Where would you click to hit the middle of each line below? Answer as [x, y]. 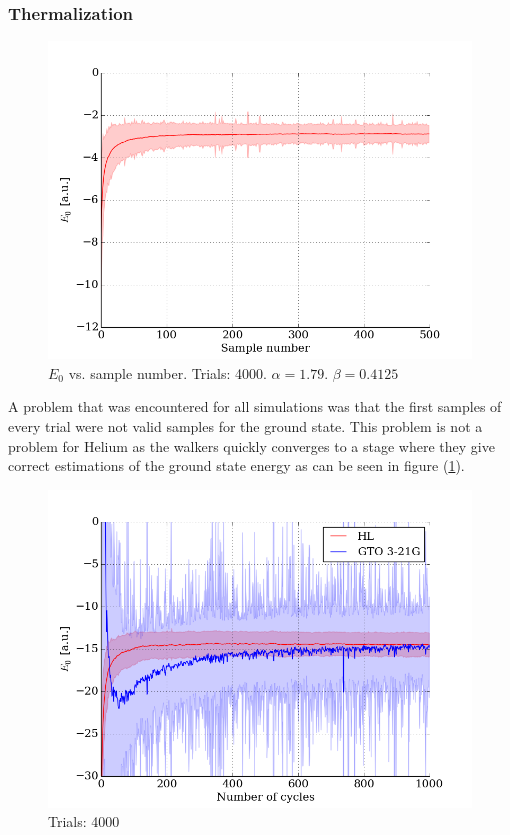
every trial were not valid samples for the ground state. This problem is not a [245, 426]
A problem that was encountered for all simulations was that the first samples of [255, 406]
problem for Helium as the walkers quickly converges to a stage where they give [251, 445]
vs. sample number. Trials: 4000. [167, 372]
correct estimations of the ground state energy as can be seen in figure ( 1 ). [236, 465]
